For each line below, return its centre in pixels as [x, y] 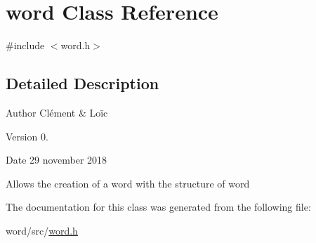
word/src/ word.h [42, 230]
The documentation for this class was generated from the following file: [158, 207]
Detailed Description [83, 83]
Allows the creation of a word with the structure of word [128, 183]
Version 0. [27, 136]
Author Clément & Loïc [57, 112]
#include [25, 45]
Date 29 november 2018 [57, 160]
